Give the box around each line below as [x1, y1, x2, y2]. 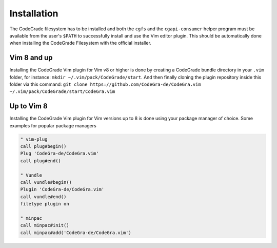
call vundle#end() [20, 194, 67, 200]
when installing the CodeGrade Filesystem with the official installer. [9, 40, 151, 46]
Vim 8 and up [9, 53, 53, 62]
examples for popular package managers [9, 122, 97, 128]
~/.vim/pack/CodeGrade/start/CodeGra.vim [9, 89, 115, 94]
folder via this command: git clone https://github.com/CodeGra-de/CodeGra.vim [9, 81, 201, 87]
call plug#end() [20, 158, 62, 164]
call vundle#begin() [20, 180, 72, 185]
